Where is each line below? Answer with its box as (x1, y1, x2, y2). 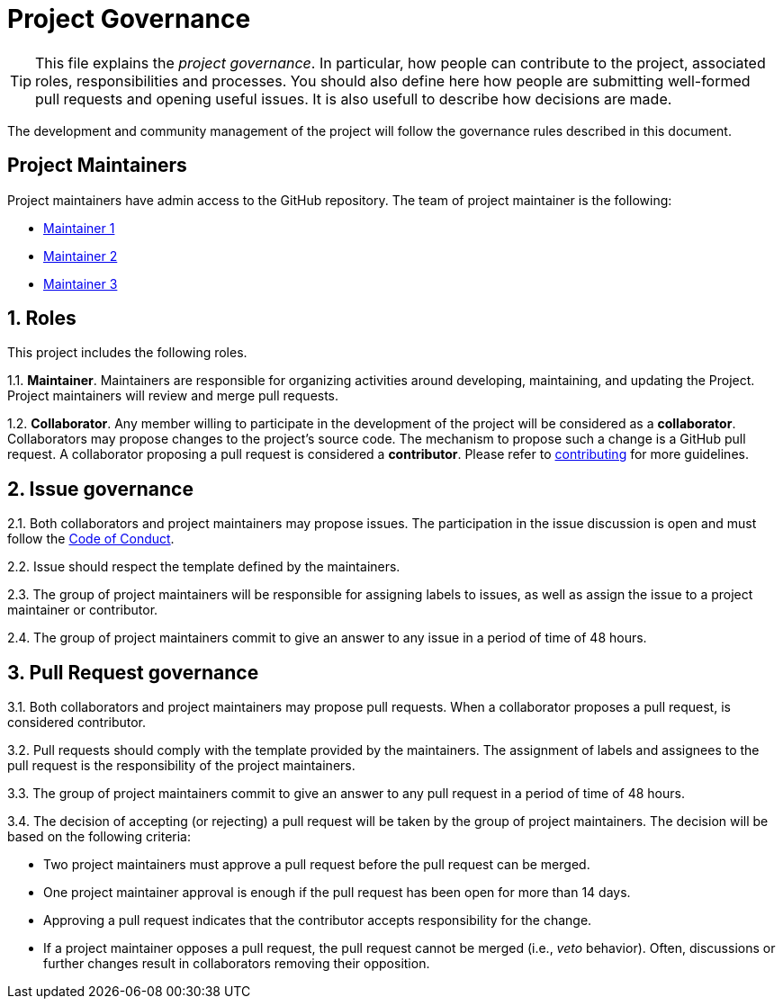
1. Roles (7, 307, 76, 330)
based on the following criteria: (7, 829, 192, 845)
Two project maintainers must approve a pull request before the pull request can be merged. (43, 857, 590, 873)
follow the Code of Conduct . (7, 531, 175, 547)
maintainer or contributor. (7, 602, 158, 618)
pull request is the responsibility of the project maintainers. (7, 758, 355, 774)
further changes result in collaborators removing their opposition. (43, 956, 430, 972)
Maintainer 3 (43, 275, 118, 292)
